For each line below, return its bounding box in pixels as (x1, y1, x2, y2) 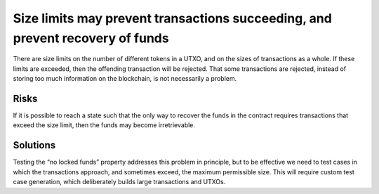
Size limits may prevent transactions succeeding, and (13, 11, 333, 26)
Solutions (13, 139, 56, 151)
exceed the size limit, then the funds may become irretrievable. (13, 121, 196, 129)
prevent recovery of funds (13, 30, 169, 46)
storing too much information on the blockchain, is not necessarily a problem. (13, 75, 237, 83)
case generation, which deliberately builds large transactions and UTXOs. (13, 178, 226, 186)
